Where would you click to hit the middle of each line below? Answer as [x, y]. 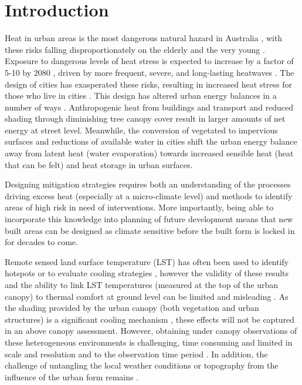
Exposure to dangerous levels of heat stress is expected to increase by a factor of [149, 61]
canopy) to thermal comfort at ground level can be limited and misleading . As [147, 296]
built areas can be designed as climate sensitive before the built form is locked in [150, 230]
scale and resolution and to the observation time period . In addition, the [136, 354]
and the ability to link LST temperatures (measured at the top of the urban [142, 284]
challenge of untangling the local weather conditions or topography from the [142, 365]
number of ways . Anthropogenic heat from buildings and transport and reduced [149, 107]
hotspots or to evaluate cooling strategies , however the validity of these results [147, 273]
